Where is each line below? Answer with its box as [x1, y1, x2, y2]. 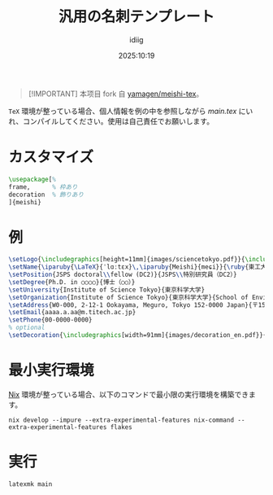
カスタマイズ [8, 148, 94, 167]
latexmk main [8, 480, 53, 488]
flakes [110, 423, 132, 431]
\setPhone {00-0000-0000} [8, 316, 93, 324]
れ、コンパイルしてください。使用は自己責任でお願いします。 [8, 116, 214, 126]
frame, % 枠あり [8, 182, 78, 191]
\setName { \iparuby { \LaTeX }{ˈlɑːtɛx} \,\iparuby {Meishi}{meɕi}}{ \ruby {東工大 [8, 263, 267, 271]
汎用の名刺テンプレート [58, 7, 215, 26]
